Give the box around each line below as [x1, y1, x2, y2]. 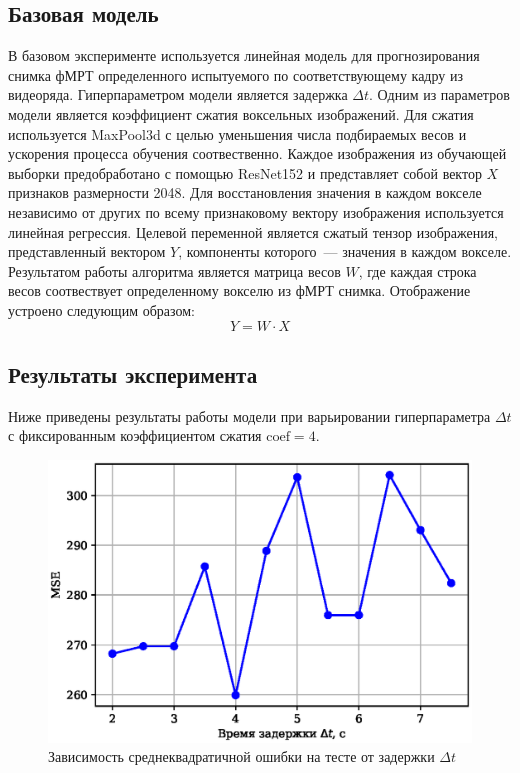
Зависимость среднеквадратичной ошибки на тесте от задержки [48, 746, 435, 767]
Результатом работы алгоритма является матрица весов [8, 260, 341, 281]
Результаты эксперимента [8, 358, 258, 389]
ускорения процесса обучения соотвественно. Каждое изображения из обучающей [8, 143, 507, 164]
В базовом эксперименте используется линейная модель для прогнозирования [8, 45, 480, 66]
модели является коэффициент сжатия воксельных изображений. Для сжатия [8, 103, 474, 124]
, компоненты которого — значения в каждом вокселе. [178, 241, 512, 262]
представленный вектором [8, 241, 166, 262]
